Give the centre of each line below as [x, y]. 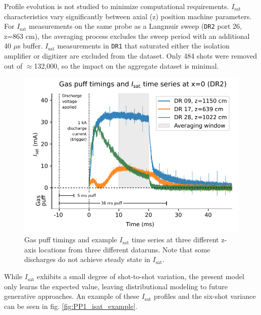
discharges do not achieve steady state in [87, 259]
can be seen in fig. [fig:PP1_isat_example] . [71, 306]
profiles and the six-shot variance [205, 296]
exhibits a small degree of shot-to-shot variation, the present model [141, 276]
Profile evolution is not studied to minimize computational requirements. [117, 6]
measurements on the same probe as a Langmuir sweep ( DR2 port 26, [135, 26]
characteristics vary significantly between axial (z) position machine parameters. [128, 16]
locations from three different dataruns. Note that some [124, 249]
